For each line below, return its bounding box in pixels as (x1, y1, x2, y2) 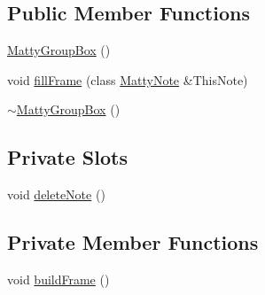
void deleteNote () (7, 185, 105, 204)
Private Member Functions (7, 229, 259, 256)
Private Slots (7, 144, 128, 171)
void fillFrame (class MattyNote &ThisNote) (7, 70, 248, 89)
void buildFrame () (7, 269, 110, 288)
